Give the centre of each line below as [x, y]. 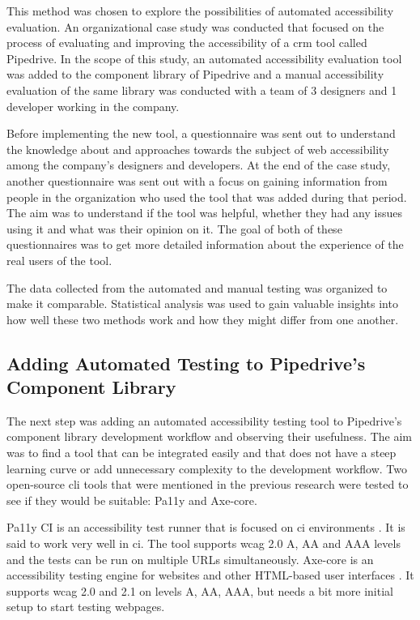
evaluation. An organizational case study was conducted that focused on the [195, 26]
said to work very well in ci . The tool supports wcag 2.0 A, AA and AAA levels [204, 543]
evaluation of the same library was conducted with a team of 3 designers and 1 [202, 90]
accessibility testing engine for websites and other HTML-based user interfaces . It [210, 575]
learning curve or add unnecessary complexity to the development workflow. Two [207, 468]
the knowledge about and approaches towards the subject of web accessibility [198, 149]
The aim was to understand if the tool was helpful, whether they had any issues [204, 213]
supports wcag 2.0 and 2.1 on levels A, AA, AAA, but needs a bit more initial [200, 590]
